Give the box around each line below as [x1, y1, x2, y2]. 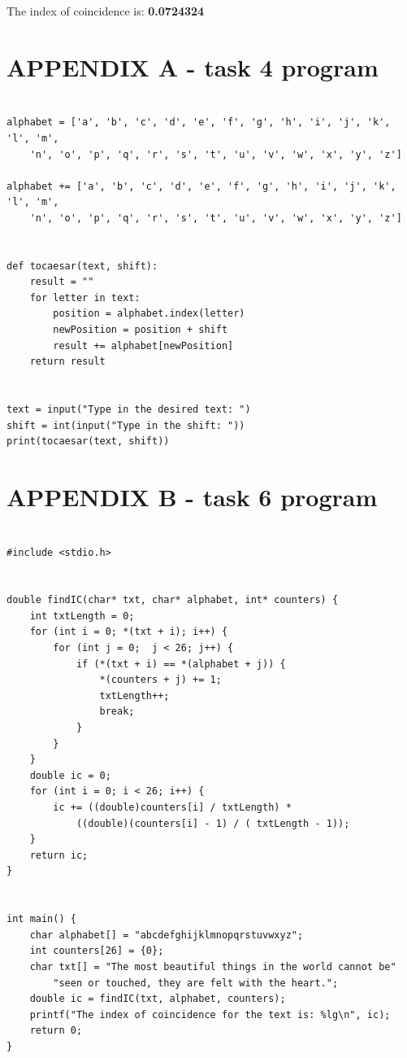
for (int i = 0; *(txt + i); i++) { [29, 626, 228, 638]
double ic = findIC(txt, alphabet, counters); [29, 993, 286, 1005]
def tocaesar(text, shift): [6, 260, 158, 272]
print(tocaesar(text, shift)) [6, 435, 170, 448]
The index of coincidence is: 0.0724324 [6, 2, 205, 19]
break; [99, 706, 135, 718]
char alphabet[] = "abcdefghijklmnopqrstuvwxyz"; [29, 929, 304, 941]
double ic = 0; [29, 769, 111, 781]
